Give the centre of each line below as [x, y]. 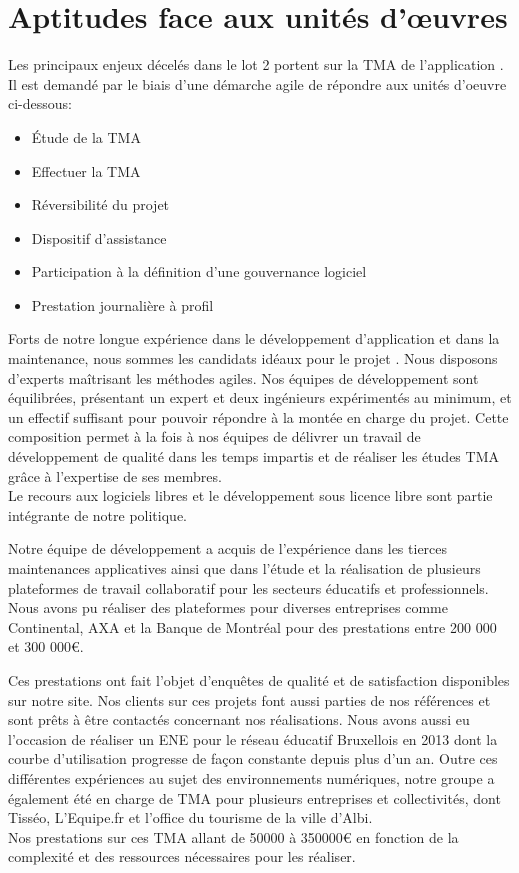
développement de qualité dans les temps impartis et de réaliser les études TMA [253, 456]
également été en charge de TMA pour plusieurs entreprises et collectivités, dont [254, 797]
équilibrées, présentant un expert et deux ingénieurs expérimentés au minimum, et [260, 397]
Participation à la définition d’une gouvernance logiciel [199, 271]
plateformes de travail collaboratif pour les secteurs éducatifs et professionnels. [248, 587]
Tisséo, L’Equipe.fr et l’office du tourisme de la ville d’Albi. [190, 817]
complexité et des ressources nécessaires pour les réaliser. [182, 856]
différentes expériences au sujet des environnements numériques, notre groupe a [251, 777]
